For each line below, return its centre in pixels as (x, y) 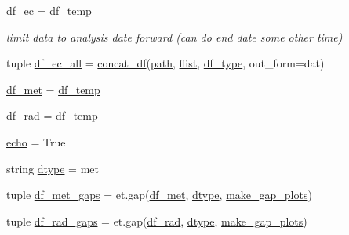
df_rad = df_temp (52, 116)
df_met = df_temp (53, 89)
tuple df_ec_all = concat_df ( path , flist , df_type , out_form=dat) (165, 63)
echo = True (36, 141)
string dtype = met (53, 168)
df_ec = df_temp (49, 10)
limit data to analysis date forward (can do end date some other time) (174, 36)
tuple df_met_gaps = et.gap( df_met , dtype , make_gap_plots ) (159, 195)
